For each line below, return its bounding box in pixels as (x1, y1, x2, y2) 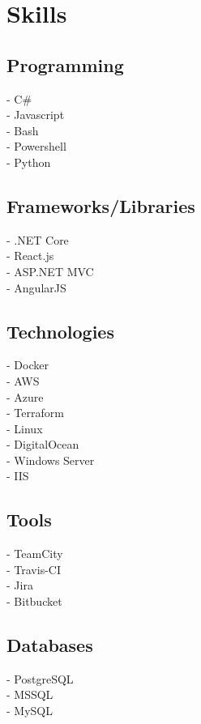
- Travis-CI (6, 560, 61, 577)
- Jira (6, 577, 33, 594)
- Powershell (6, 138, 66, 155)
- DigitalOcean (6, 436, 79, 453)
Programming (6, 52, 124, 77)
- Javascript (6, 106, 65, 123)
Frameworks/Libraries (6, 193, 195, 218)
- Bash (6, 121, 39, 138)
